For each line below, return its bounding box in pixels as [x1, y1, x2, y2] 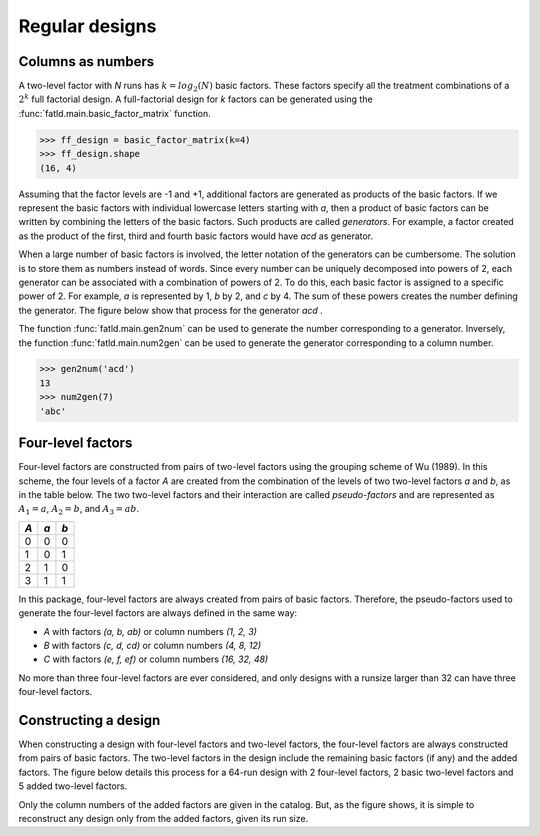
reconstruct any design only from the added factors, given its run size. [18, 812, 309, 824]
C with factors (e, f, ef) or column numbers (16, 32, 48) [43, 653, 269, 665]
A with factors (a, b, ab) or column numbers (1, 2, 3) [43, 625, 257, 637]
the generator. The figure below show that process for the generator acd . [18, 304, 324, 316]
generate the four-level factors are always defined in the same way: [18, 607, 298, 619]
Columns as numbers [18, 53, 155, 70]
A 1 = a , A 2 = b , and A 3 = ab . [18, 503, 140, 517]
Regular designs [18, 15, 157, 37]
